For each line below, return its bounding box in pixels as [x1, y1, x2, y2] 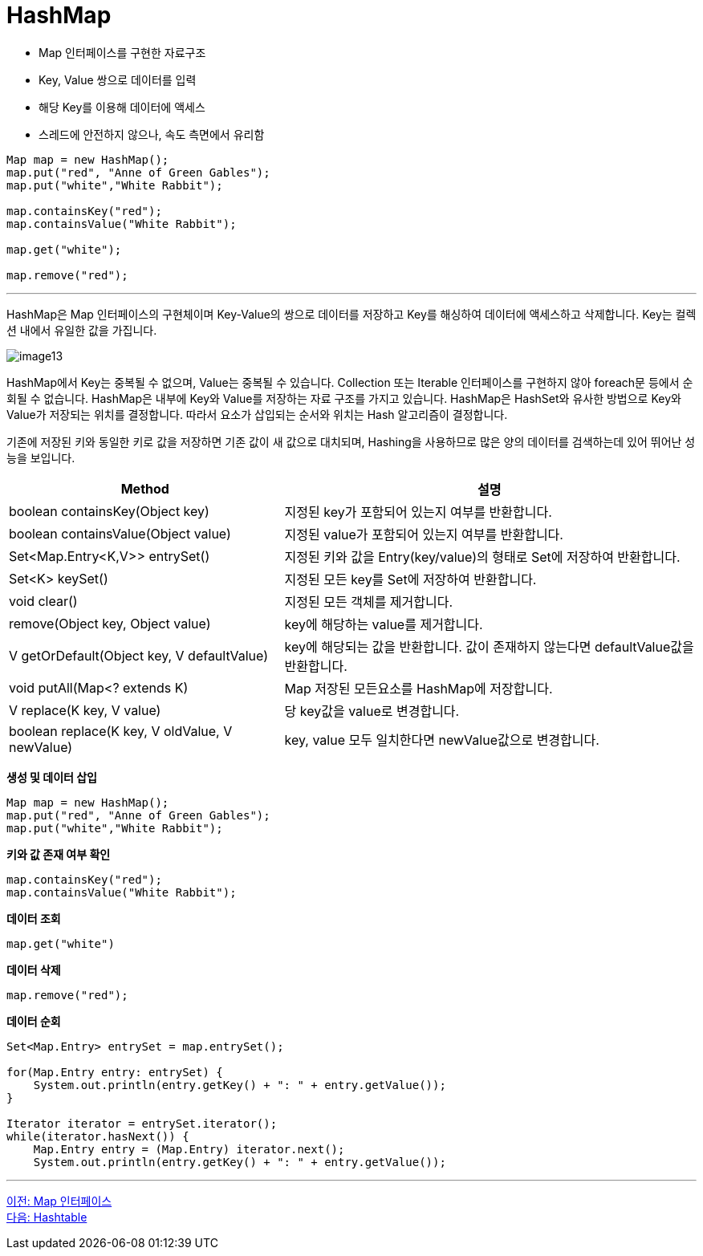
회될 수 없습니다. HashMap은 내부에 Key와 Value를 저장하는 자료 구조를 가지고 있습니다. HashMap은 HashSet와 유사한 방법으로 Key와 [6, 391, 681, 405]
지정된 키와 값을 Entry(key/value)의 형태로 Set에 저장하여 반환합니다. [284, 548, 681, 565]
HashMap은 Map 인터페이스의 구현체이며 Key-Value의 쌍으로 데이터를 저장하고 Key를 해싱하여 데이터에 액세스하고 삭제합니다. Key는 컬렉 [6, 307, 697, 321]
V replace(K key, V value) [9, 701, 161, 718]
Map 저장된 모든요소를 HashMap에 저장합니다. [284, 680, 553, 697]
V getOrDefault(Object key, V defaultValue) [9, 647, 269, 664]
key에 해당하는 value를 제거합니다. [284, 616, 483, 632]
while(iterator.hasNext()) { [6, 1129, 189, 1143]
